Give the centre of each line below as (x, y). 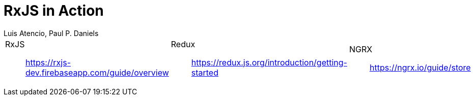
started (205, 72)
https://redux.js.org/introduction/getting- (269, 62)
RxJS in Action (54, 11)
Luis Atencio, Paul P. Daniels (51, 33)
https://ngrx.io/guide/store (420, 67)
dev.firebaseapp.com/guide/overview (97, 72)
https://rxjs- (48, 62)
